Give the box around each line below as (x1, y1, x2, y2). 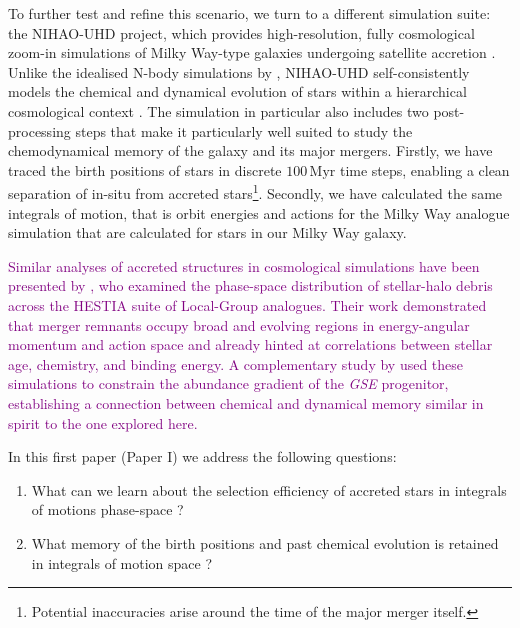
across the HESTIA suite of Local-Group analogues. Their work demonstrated (8, 294, 487, 315)
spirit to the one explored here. (8, 412, 198, 433)
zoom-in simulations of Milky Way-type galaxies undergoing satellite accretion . (8, 42, 496, 63)
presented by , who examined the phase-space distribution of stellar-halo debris (8, 275, 493, 296)
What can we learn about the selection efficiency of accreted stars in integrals (31, 479, 507, 500)
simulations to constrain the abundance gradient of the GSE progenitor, (8, 373, 449, 394)
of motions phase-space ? (31, 499, 184, 520)
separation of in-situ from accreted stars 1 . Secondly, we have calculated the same (8, 180, 503, 203)
